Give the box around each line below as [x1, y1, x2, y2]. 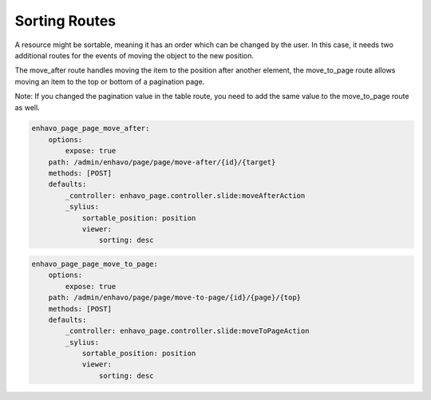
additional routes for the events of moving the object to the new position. [14, 50, 255, 60]
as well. [14, 102, 40, 112]
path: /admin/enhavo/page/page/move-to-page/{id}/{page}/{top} [48, 293, 302, 303]
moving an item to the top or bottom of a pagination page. [14, 77, 205, 86]
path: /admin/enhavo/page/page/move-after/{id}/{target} [48, 157, 276, 167]
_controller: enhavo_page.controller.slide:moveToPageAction [65, 327, 310, 335]
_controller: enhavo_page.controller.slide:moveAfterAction [65, 191, 306, 200]
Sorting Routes [14, 12, 117, 30]
